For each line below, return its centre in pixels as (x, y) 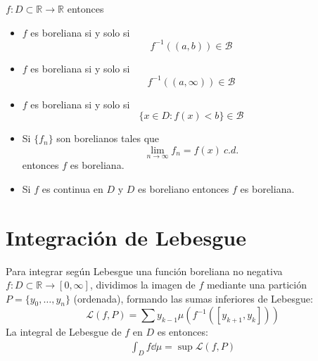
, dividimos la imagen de (142, 285)
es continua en (72, 188)
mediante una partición (256, 285)
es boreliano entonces (184, 188)
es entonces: (183, 332)
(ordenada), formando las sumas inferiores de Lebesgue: (193, 298)
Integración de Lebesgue (126, 237)
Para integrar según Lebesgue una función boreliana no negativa (144, 271)
